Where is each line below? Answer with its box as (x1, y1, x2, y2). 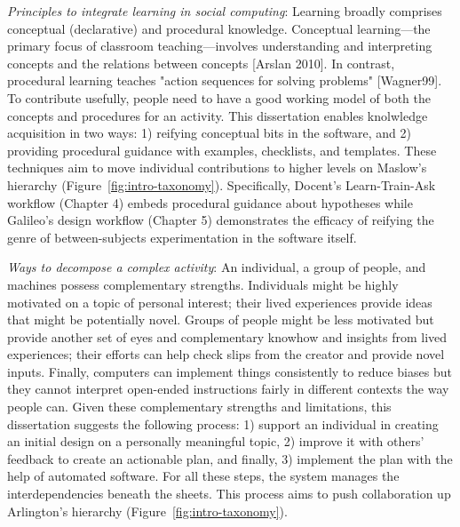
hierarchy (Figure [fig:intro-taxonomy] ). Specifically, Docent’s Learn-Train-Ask (7, 175, 436, 194)
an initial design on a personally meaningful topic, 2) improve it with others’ (7, 432, 424, 451)
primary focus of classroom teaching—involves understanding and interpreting (7, 36, 432, 55)
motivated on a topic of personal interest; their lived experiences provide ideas (7, 292, 432, 311)
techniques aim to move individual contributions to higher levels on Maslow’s (7, 158, 427, 177)
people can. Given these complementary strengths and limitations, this (7, 397, 392, 416)
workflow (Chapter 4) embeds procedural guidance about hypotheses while (7, 193, 413, 212)
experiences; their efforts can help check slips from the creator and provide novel (7, 345, 445, 363)
